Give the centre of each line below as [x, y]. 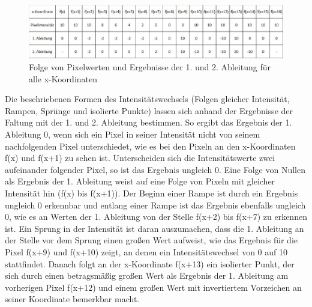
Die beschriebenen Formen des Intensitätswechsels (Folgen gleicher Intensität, [147, 99]
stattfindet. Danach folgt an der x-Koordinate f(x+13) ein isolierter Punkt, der [150, 263]
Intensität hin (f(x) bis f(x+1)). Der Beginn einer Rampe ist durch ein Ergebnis [151, 193]
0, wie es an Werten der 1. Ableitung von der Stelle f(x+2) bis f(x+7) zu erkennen [156, 217]
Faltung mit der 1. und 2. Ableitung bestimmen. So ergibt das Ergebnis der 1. [148, 122]
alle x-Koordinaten [63, 78]
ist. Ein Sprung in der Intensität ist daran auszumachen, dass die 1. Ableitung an [154, 228]
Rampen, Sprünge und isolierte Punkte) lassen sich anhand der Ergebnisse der [149, 110]
